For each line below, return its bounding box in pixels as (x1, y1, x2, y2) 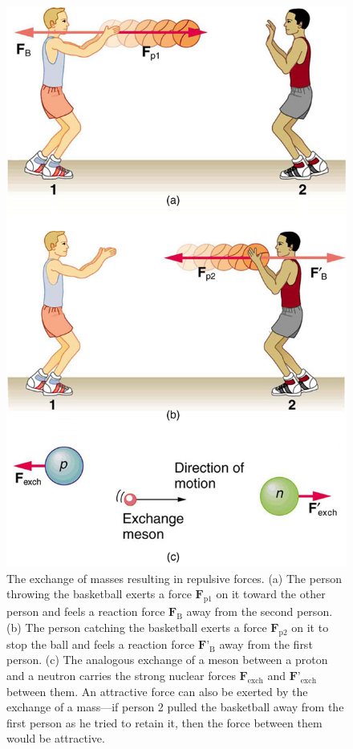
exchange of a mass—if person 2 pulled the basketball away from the (6, 698, 344, 715)
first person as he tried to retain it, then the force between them (6, 714, 323, 731)
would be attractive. (6, 730, 105, 747)
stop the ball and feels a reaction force (6, 635, 195, 652)
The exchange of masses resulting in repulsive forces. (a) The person (6, 569, 342, 586)
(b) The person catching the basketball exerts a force (6, 619, 267, 636)
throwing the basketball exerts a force (6, 585, 192, 602)
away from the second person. (186, 603, 333, 620)
